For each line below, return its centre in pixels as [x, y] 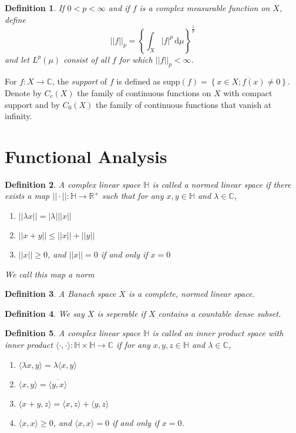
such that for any [133, 196]
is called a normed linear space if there [222, 184]
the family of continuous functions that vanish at [184, 104]
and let [17, 59]
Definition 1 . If [35, 8]
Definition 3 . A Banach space [60, 294]
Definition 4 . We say [45, 313]
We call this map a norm [50, 274]
